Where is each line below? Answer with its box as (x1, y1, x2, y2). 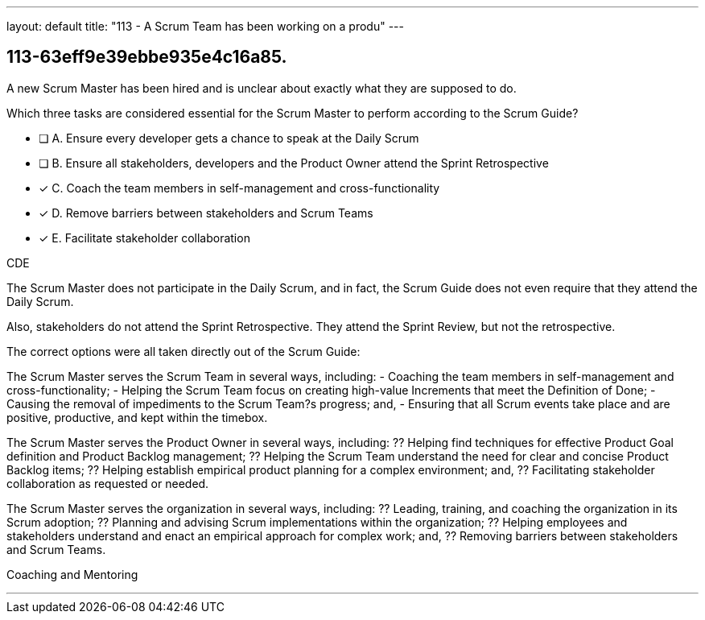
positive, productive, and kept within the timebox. (6, 410, 268, 424)
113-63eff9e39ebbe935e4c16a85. (6, 47, 287, 68)
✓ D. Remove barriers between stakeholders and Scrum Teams (39, 205, 373, 220)
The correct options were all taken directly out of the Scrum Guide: (6, 344, 361, 358)
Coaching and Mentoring (6, 567, 138, 581)
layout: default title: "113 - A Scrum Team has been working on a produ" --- (6, 19, 404, 33)
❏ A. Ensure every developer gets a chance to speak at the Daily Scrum (39, 130, 419, 145)
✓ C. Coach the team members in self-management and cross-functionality (39, 180, 440, 195)
